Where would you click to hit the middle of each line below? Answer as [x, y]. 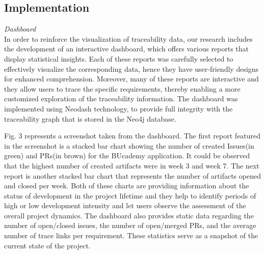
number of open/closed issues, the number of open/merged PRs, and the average [130, 225]
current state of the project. [47, 245]
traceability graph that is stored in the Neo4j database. [90, 118]
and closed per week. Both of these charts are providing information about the [127, 186]
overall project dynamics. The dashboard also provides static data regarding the [129, 215]
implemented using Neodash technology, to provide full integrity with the [118, 108]
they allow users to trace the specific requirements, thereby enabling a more [122, 88]
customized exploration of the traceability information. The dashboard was [121, 98]
